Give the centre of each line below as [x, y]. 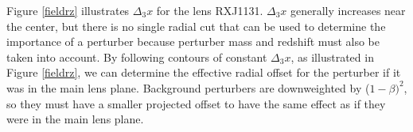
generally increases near [348, 10]
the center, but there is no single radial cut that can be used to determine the [196, 26]
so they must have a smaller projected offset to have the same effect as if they [196, 103]
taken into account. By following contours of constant [137, 57]
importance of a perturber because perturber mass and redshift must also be [193, 41]
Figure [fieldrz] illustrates [68, 10]
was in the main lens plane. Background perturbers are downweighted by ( [188, 87]
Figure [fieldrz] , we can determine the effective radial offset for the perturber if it [204, 72]
